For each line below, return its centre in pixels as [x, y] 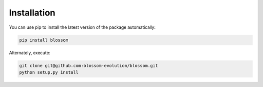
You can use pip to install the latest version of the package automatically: [82, 27]
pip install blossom [44, 40]
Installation [32, 13]
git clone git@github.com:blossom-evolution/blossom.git [89, 65]
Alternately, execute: [30, 52]
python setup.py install [49, 72]
